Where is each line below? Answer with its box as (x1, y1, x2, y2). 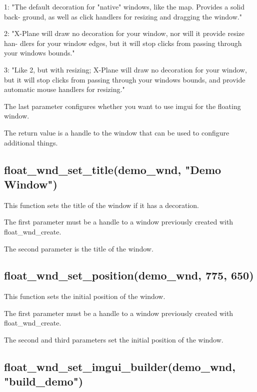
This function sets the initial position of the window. (4, 291, 165, 301)
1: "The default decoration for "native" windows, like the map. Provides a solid (4, 1, 244, 11)
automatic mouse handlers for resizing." (4, 84, 125, 94)
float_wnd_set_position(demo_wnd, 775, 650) (4, 267, 254, 283)
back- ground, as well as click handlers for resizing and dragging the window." (4, 11, 242, 21)
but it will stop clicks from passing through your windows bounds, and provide (4, 74, 245, 84)
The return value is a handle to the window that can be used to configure (4, 127, 229, 137)
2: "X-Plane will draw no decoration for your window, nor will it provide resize (4, 28, 245, 38)
